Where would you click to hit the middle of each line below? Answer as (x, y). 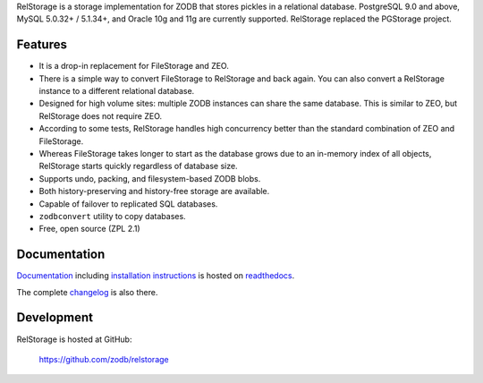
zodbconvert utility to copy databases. (113, 216)
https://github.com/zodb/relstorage (104, 359)
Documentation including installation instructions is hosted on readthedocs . (156, 276)
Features (42, 45)
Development (55, 318)
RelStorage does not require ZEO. (101, 115)
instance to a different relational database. (117, 91)
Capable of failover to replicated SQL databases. (128, 204)
